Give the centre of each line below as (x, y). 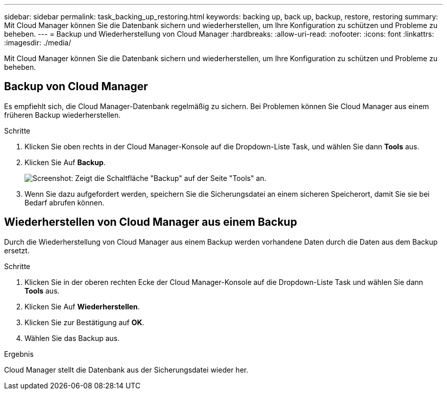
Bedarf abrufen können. (65, 202)
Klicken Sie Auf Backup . (65, 162)
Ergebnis (19, 354)
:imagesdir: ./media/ (38, 43)
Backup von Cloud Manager (76, 87)
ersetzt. (17, 250)
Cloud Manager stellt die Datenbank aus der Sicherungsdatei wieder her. (126, 370)
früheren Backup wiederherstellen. (63, 115)
